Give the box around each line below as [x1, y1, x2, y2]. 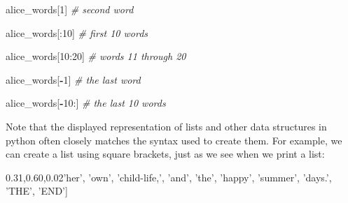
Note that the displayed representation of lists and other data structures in [6, 119, 327, 133]
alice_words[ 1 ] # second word [6, 2, 134, 16]
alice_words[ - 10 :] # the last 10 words [6, 96, 166, 110]
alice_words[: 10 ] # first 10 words [6, 25, 148, 40]
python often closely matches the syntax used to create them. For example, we [6, 133, 342, 147]
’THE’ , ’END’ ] [6, 183, 68, 198]
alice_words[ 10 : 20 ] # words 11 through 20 [6, 49, 186, 63]
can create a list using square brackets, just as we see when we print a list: [6, 146, 325, 161]
